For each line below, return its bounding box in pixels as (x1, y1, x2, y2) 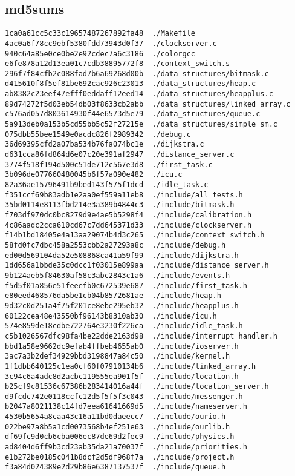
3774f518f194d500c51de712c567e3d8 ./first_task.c (5, 160, 213, 169)
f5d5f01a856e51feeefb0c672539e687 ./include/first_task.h (5, 281, 247, 290)
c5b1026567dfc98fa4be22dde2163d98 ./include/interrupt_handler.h (5, 331, 278, 340)
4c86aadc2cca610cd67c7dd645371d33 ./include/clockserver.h (5, 220, 252, 230)
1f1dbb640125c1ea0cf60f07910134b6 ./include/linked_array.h (5, 362, 256, 371)
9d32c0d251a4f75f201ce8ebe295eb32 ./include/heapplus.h (5, 301, 239, 310)
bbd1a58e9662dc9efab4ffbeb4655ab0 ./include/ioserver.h (5, 342, 239, 351)
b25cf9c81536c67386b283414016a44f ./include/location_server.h (5, 382, 269, 391)
